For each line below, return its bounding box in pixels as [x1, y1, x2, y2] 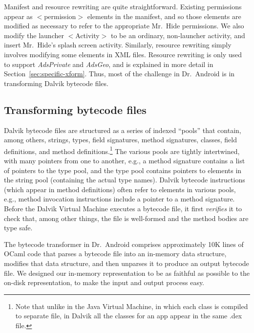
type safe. [4, 222, 33, 233]
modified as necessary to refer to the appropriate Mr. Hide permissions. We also [4, 21, 244, 31]
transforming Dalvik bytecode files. [4, 78, 108, 88]
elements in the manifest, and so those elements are [87, 11, 241, 21]
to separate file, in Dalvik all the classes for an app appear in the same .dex [15, 311, 242, 321]
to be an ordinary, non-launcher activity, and [111, 30, 245, 40]
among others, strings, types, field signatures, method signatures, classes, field [4, 134, 237, 145]
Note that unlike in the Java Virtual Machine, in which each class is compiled [15, 301, 248, 311]
